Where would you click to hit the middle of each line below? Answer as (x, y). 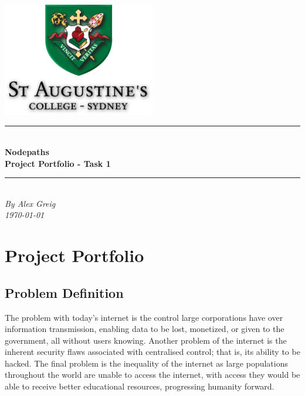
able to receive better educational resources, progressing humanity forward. (140, 386)
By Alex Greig (30, 203)
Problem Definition (64, 292)
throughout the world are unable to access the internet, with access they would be (152, 375)
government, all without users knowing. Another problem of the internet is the (146, 340)
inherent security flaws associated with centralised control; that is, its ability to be (152, 352)
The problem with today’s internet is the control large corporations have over (144, 317)
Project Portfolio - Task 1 (58, 163)
